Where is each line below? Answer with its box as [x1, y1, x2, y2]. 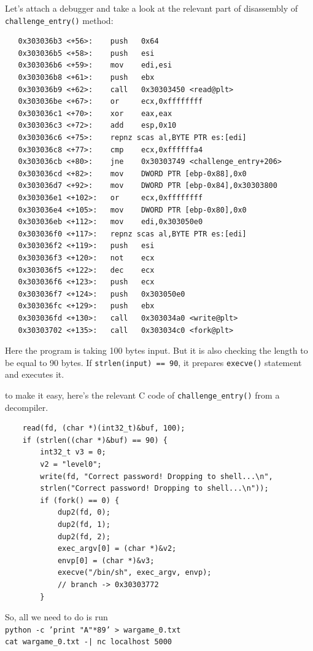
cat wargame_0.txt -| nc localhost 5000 [5, 637, 172, 647]
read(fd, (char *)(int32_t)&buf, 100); [22, 424, 185, 433]
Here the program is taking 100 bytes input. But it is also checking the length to [5, 344, 308, 357]
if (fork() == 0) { [40, 496, 120, 505]
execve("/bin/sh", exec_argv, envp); [57, 568, 212, 577]
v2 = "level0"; [40, 459, 102, 469]
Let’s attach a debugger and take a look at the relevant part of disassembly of [5, 2, 298, 14]
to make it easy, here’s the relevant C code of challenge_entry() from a [5, 388, 280, 401]
